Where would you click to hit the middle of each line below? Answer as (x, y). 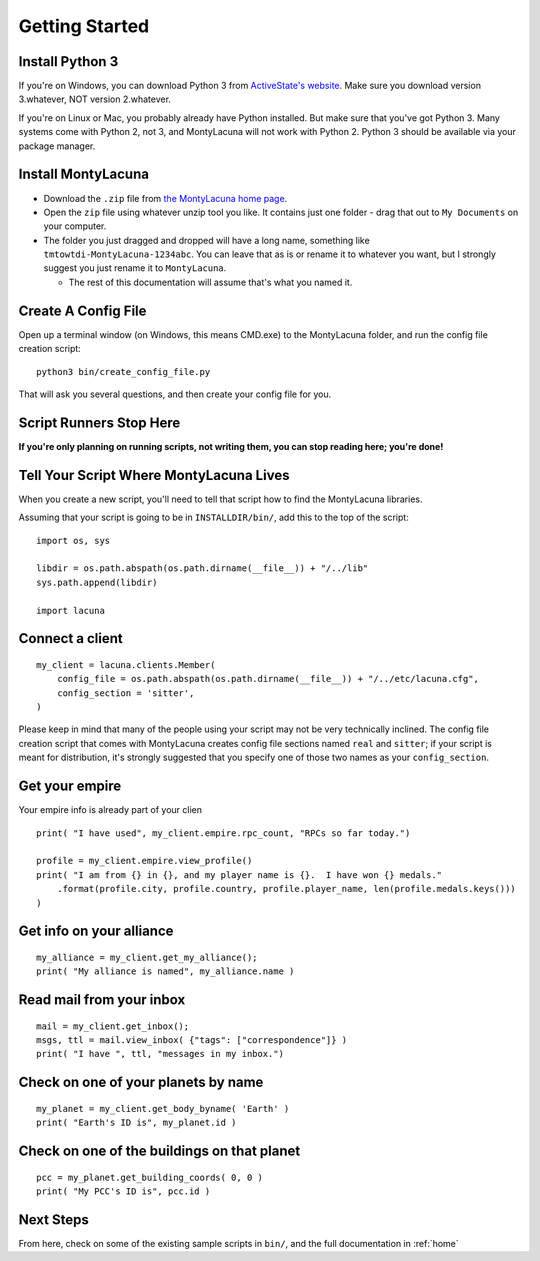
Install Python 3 (68, 61)
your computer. (75, 226)
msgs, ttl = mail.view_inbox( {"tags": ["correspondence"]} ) (192, 1040)
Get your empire (70, 786)
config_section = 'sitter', (125, 693)
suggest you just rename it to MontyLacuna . (135, 268)
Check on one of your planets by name (141, 1082)
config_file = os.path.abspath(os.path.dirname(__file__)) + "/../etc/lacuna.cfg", (268, 679)
